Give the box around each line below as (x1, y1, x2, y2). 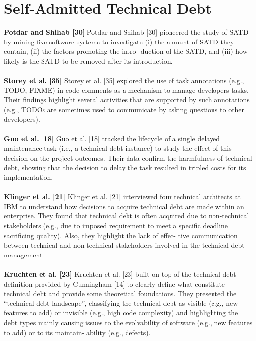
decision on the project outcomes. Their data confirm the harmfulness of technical (4, 152, 252, 163)
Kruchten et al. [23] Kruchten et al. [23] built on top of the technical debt (4, 268, 236, 279)
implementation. (4, 172, 53, 182)
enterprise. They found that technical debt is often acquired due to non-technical (4, 211, 249, 221)
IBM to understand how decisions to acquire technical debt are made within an (4, 201, 244, 211)
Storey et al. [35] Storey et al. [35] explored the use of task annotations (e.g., (4, 75, 244, 85)
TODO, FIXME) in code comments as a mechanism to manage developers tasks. (4, 85, 249, 95)
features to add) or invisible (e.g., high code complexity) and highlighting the (4, 307, 238, 318)
